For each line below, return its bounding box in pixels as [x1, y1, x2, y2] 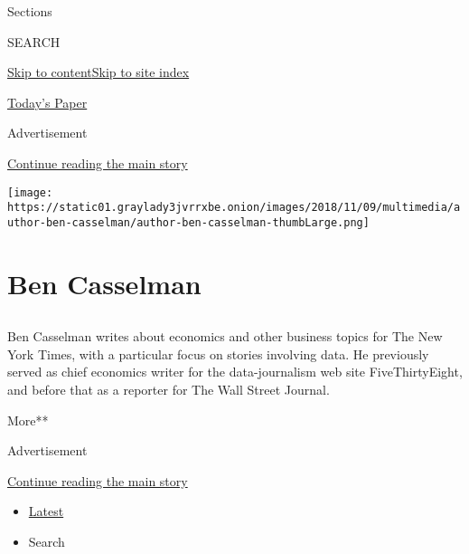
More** [7, 410, 49, 429]
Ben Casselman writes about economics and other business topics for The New [7, 327, 443, 346]
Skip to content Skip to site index [7, 62, 190, 81]
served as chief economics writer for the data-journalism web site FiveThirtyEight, [7, 362, 463, 381]
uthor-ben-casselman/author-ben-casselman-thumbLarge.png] [7, 215, 370, 229]
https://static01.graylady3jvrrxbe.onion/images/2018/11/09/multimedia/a [7, 201, 461, 215]
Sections [7, 2, 52, 20]
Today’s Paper [7, 92, 88, 111]
